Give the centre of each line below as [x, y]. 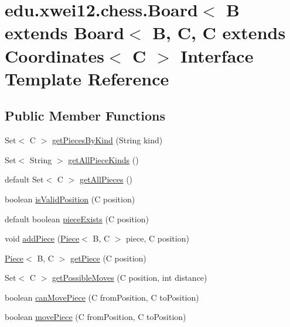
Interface [217, 55]
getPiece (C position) [108, 258]
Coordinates [54, 55]
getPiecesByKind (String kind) [107, 140]
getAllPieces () [106, 179]
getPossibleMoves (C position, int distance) [129, 278]
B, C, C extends [219, 32]
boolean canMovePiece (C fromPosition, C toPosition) [102, 297]
